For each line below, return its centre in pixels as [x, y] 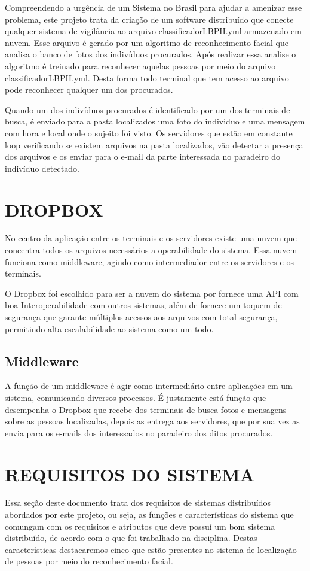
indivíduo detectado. [42, 168]
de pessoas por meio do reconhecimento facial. [89, 561]
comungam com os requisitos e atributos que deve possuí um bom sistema [140, 526]
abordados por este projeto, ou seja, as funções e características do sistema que [149, 514]
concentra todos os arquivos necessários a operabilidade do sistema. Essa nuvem [151, 250]
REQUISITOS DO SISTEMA [130, 474]
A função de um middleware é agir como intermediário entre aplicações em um [149, 386]
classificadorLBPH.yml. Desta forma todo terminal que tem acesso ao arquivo [147, 78]
